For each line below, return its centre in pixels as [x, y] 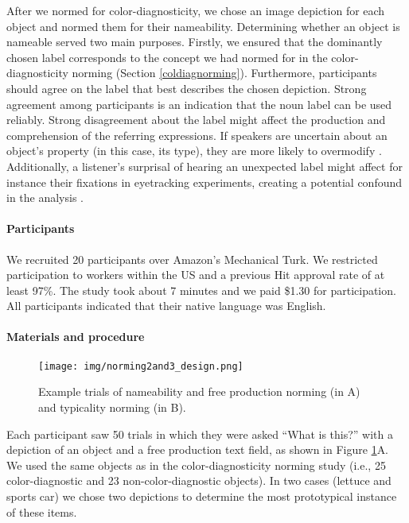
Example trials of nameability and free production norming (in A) [199, 391]
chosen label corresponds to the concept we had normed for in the [167, 57]
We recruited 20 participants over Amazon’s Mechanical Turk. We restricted [192, 259]
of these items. [42, 511]
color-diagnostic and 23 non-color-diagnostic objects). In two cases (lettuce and [199, 480]
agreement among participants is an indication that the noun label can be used [199, 104]
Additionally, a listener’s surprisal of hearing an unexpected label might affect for [204, 166]
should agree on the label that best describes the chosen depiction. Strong [187, 88]
